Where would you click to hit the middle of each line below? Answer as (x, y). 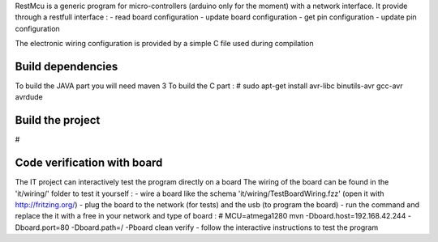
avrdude (29, 97)
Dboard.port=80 (42, 227)
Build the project (58, 120)
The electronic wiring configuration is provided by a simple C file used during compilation (164, 44)
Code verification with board (89, 163)
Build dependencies (67, 66)
